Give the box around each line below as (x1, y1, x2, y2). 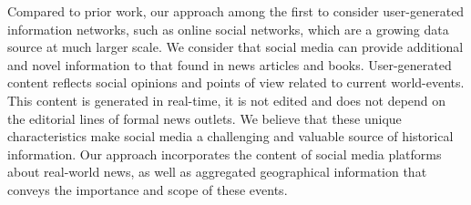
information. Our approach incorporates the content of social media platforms (7, 144, 442, 163)
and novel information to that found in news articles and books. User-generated (7, 55, 452, 74)
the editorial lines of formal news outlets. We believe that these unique (7, 108, 402, 128)
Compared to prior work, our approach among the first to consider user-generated (7, 2, 465, 20)
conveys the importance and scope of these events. (7, 179, 288, 199)
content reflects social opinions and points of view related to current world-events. (7, 73, 465, 92)
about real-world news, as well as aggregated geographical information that (7, 162, 427, 181)
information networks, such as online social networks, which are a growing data (7, 19, 449, 38)
